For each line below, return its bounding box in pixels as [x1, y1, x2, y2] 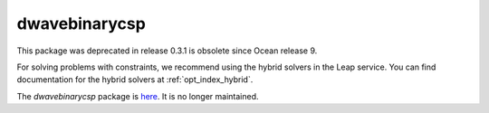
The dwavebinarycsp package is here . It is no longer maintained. [16, 90, 259, 101]
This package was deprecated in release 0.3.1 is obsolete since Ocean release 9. [16, 45, 318, 56]
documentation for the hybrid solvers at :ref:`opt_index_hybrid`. [16, 74, 254, 85]
